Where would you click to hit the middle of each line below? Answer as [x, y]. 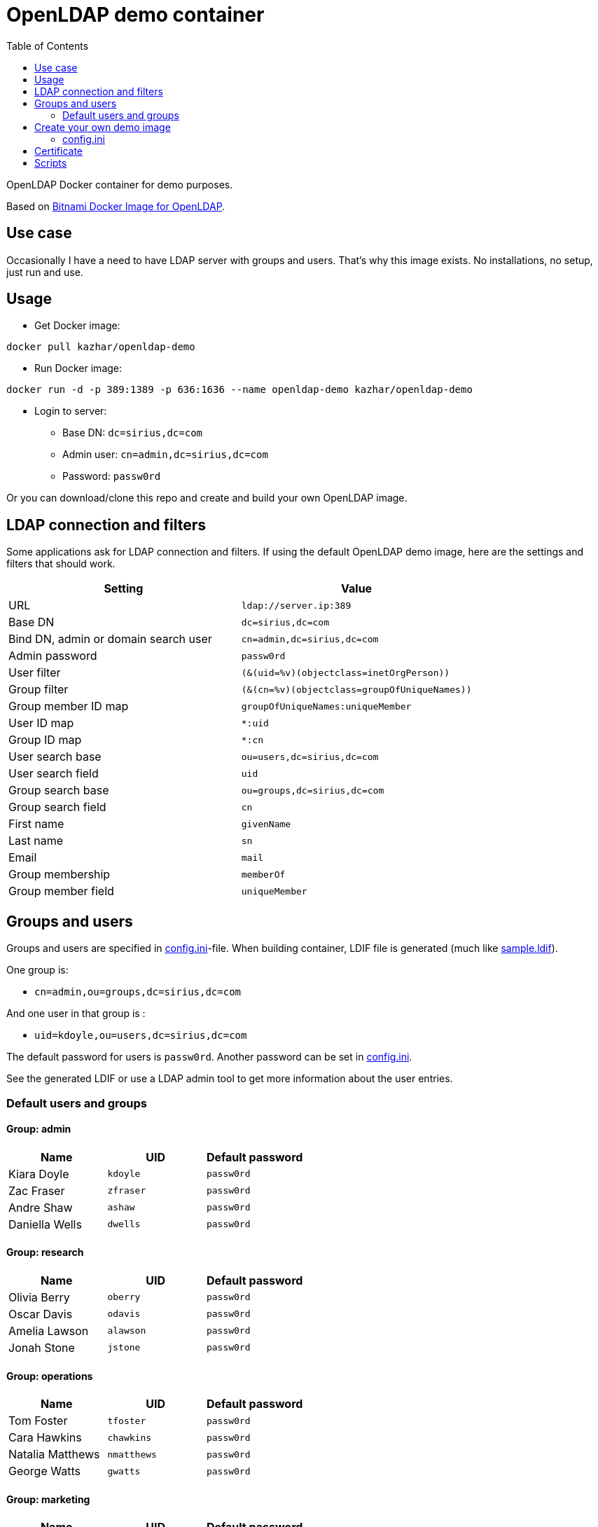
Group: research [45, 1252]
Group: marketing [48, 1499]
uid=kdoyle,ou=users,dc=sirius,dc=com [141, 1036]
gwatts [124, 1471]
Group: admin [39, 1129]
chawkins [130, 1437]
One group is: [37, 970]
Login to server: [71, 411]
